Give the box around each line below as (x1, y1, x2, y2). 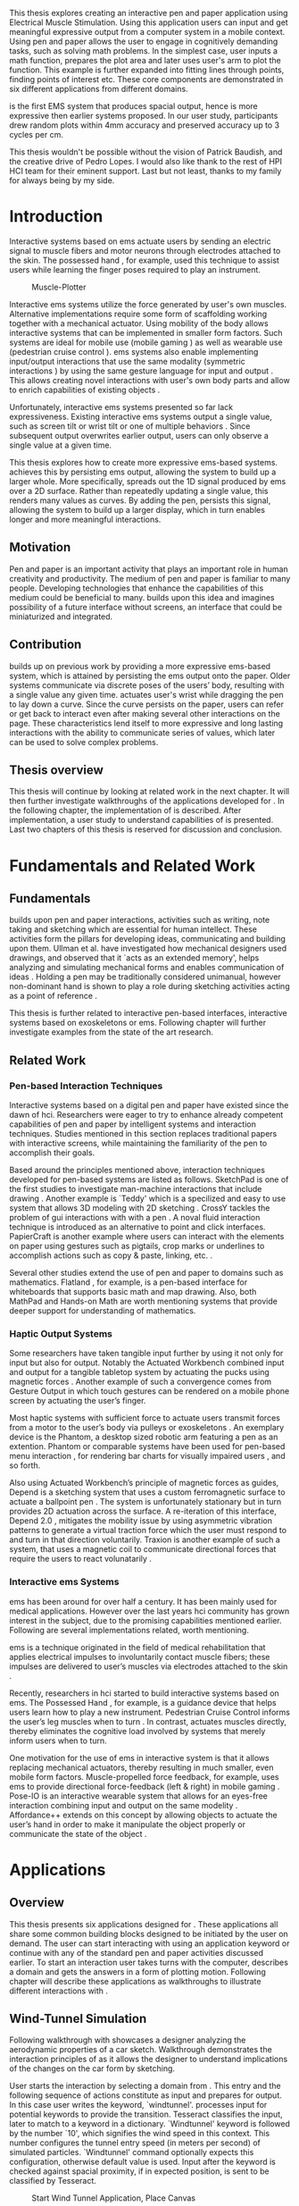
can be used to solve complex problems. (9, 736, 159, 747)
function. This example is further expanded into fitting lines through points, (9, 64, 285, 75)
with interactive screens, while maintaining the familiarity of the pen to (9, 1138, 268, 1149)
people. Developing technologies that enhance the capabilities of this (9, 583, 264, 593)
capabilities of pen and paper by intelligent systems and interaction (9, 1119, 256, 1129)
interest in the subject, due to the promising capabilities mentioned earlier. (9, 1615, 282, 1625)
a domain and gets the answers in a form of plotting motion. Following (9, 1966, 266, 1977)
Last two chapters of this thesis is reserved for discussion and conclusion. (9, 824, 283, 835)
